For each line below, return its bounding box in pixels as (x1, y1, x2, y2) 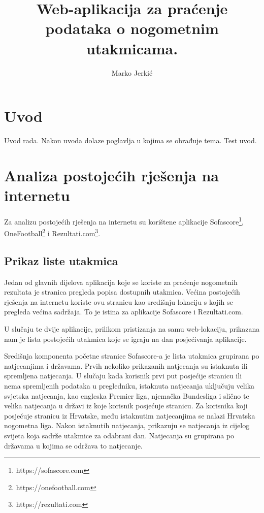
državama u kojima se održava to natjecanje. (4, 440, 143, 451)
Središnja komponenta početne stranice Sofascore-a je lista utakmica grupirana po (4, 350, 259, 361)
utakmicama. (86, 38, 178, 58)
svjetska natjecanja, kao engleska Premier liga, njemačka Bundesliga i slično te (4, 390, 249, 401)
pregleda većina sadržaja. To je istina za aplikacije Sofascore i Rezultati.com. (4, 306, 243, 317)
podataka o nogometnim (45, 18, 219, 39)
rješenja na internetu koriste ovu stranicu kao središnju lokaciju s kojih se (4, 296, 233, 307)
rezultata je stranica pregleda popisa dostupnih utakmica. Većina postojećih (4, 286, 240, 297)
